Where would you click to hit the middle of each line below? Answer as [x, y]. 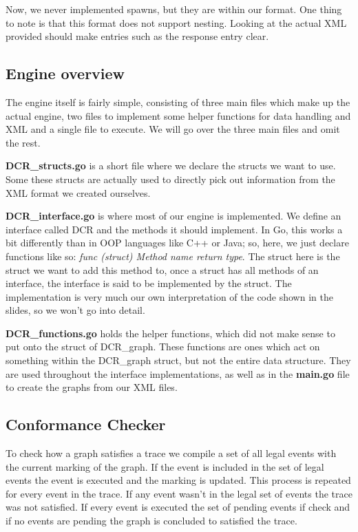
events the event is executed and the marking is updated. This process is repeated [178, 480]
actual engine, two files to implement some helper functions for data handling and [178, 115]
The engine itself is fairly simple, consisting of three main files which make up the [178, 102]
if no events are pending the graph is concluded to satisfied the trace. [151, 521]
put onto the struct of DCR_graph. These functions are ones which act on [163, 347]
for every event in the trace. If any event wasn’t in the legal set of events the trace [179, 493]
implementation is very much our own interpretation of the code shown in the [169, 296]
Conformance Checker [86, 424]
